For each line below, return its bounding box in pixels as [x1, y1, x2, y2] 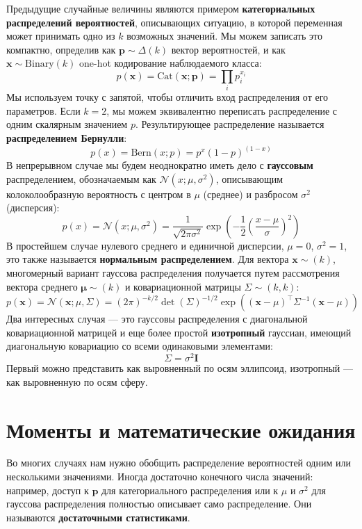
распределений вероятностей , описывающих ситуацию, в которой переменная [6, 15, 343, 29]
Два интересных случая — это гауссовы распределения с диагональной [6, 311, 308, 326]
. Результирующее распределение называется [135, 117, 324, 131]
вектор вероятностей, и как [171, 42, 286, 56]
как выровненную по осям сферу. [6, 374, 148, 389]
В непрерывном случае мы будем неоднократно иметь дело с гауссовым [6, 158, 313, 172]
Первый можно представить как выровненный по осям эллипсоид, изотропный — [6, 361, 353, 375]
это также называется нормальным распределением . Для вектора [6, 252, 289, 266]
